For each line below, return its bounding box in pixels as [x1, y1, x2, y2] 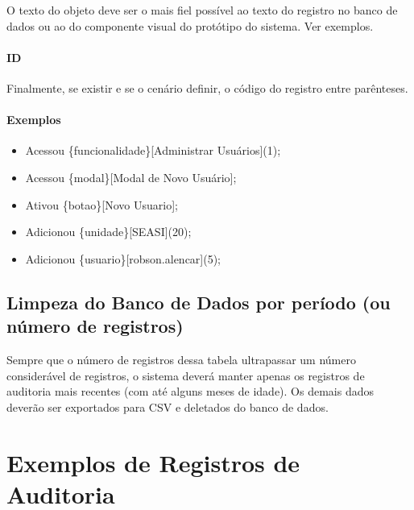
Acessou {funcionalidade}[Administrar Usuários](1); [25, 142, 281, 159]
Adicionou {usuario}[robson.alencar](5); [25, 250, 221, 267]
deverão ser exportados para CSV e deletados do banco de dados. [6, 398, 329, 415]
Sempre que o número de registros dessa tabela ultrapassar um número [6, 350, 356, 367]
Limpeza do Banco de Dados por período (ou [6, 289, 391, 314]
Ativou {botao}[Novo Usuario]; [25, 196, 178, 213]
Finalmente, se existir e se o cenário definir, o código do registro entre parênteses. [6, 79, 408, 96]
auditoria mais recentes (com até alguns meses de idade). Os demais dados [6, 383, 375, 400]
